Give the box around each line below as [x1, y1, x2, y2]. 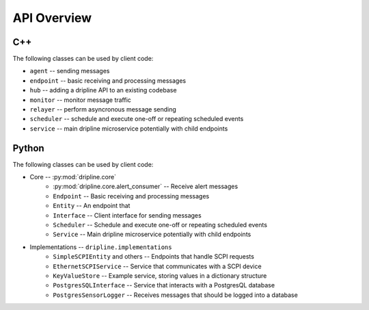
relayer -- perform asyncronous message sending [29, 105, 177, 114]
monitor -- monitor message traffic [29, 96, 131, 104]
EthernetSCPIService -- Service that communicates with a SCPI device [53, 262, 262, 270]
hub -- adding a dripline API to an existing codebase [29, 86, 177, 94]
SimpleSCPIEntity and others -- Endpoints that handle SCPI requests [53, 253, 254, 261]
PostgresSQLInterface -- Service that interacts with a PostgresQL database [53, 281, 275, 289]
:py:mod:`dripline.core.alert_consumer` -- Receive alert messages [53, 182, 238, 191]
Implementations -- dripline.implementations [29, 243, 172, 251]
